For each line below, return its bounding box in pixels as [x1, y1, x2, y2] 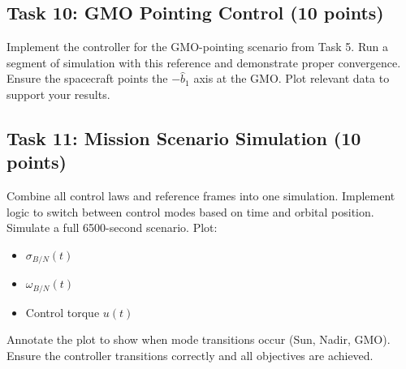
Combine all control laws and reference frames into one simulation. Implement [6, 187, 395, 204]
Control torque [25, 303, 100, 320]
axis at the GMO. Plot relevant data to [193, 70, 390, 87]
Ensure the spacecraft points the [6, 70, 168, 87]
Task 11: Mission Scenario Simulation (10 [6, 125, 361, 150]
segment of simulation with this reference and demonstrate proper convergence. [6, 54, 401, 71]
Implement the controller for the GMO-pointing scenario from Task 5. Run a [6, 38, 389, 55]
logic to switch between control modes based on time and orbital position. [6, 203, 374, 220]
